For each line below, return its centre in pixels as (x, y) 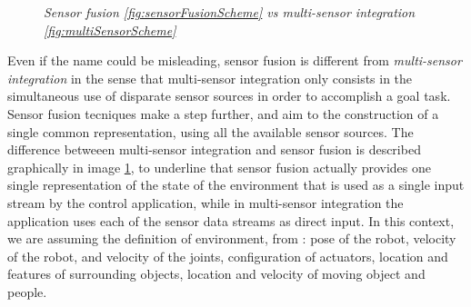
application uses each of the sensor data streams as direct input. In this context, (231, 220)
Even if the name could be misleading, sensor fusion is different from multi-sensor (235, 60)
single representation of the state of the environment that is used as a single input (236, 185)
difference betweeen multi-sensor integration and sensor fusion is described (214, 149)
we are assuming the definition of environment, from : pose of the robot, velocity (232, 238)
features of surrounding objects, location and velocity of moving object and (216, 274)
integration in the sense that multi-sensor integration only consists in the (210, 78)
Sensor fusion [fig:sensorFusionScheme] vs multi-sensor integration (230, 12)
